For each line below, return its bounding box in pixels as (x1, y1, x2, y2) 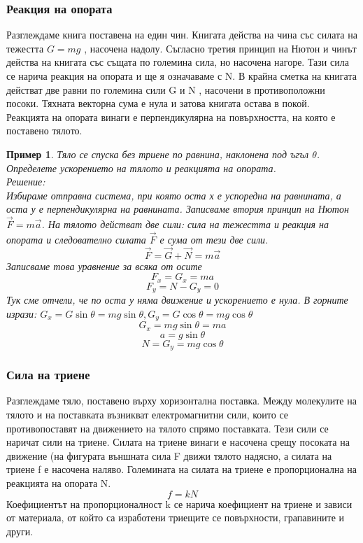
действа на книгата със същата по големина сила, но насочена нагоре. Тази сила (6, 55, 349, 69)
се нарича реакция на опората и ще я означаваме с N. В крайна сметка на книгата (6, 69, 357, 83)
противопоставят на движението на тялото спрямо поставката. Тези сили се (6, 421, 329, 435)
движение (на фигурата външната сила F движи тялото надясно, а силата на (6, 448, 332, 463)
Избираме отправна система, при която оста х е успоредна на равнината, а (6, 188, 341, 202)
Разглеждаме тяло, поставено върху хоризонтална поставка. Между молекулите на (6, 393, 357, 408)
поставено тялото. (6, 123, 83, 138)
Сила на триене (6, 366, 90, 383)
